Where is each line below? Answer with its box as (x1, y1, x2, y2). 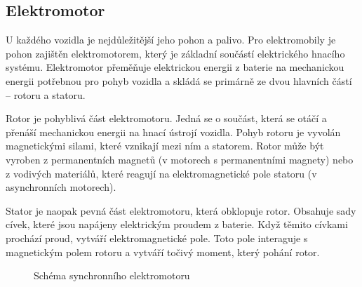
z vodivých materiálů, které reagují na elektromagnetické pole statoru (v (6, 166, 317, 180)
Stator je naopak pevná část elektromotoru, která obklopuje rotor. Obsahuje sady (6, 203, 356, 218)
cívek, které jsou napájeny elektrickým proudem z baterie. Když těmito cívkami (6, 217, 348, 232)
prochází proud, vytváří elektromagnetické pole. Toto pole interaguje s (6, 230, 308, 245)
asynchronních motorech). (6, 180, 116, 194)
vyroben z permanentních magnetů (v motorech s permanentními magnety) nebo (6, 152, 354, 166)
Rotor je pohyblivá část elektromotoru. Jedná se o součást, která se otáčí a (6, 111, 327, 126)
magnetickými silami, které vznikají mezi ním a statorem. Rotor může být (6, 138, 324, 153)
